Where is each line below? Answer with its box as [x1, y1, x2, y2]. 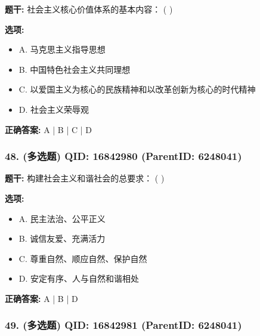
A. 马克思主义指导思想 [18, 43, 106, 56]
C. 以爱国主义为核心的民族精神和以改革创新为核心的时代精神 [18, 83, 256, 95]
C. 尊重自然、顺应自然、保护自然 [18, 252, 147, 264]
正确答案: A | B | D [5, 292, 78, 304]
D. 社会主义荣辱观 [18, 103, 89, 115]
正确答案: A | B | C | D [5, 123, 92, 135]
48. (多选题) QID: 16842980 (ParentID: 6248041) [5, 149, 242, 164]
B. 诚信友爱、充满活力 [18, 232, 106, 245]
